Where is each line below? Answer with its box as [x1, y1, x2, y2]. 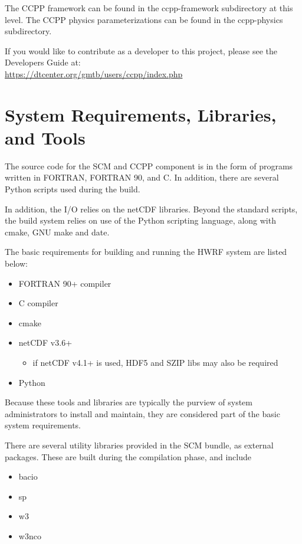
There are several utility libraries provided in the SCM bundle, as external [5, 438, 274, 451]
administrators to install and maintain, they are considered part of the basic [5, 407, 280, 420]
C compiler [18, 297, 58, 309]
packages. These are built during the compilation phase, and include [5, 450, 251, 463]
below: [5, 257, 28, 270]
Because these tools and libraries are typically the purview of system [5, 396, 252, 408]
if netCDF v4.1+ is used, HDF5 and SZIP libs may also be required [32, 356, 278, 368]
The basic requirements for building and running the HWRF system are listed [5, 245, 287, 258]
